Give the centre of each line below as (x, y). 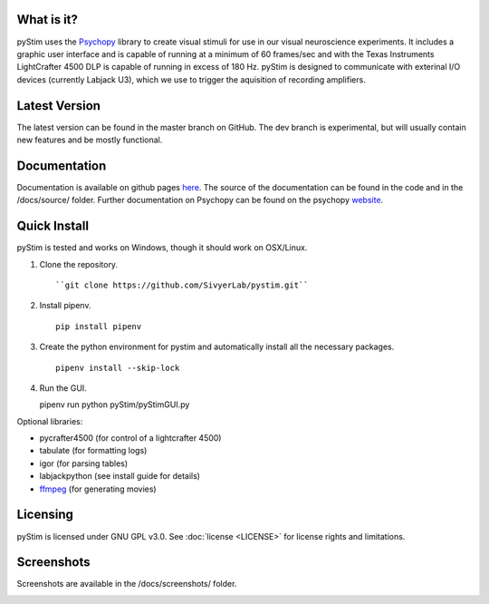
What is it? (48, 19)
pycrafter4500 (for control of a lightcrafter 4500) (130, 438)
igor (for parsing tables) (84, 463)
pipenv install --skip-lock (118, 368)
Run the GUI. (63, 388)
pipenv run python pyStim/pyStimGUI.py (115, 404)
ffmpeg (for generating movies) (98, 489)
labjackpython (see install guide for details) (120, 476)
